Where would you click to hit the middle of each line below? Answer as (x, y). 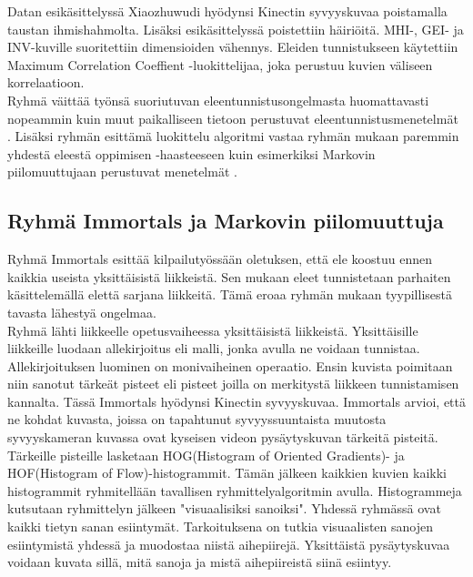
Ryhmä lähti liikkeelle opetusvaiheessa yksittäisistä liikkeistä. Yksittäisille (213, 330)
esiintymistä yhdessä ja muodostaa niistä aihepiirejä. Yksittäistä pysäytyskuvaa (229, 544)
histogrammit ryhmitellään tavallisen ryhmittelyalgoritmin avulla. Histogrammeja (235, 490)
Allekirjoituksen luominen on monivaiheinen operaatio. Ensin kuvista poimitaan (230, 365)
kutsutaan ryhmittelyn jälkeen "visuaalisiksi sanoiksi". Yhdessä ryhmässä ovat (224, 508)
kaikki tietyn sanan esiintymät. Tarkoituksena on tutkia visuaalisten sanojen (220, 526)
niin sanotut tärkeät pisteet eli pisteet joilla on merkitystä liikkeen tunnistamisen (233, 384)
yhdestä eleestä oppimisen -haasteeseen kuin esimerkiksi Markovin (191, 153)
